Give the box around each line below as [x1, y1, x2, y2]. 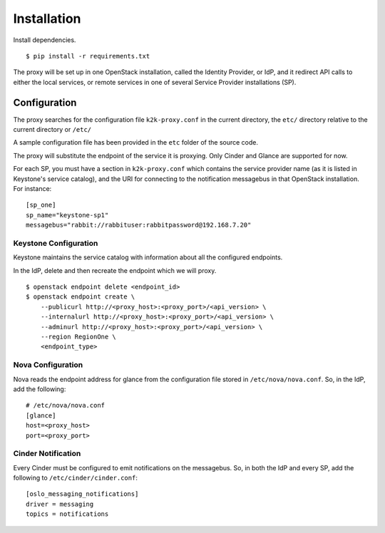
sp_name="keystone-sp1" [26, 211, 109, 219]
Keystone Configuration [13, 238, 98, 248]
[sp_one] [26, 201, 56, 209]
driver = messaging [26, 500, 94, 508]
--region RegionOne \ [40, 333, 117, 341]
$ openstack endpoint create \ [26, 293, 135, 301]
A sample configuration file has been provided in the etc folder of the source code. [13, 138, 258, 147]
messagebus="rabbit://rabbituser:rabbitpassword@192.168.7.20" [26, 221, 252, 229]
